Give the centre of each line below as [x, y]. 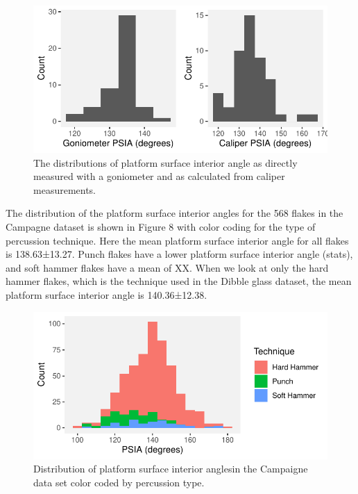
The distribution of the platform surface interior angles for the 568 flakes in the [174, 213]
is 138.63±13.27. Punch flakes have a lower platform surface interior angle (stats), [179, 254]
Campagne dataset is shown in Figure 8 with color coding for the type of [161, 226]
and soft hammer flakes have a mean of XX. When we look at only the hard [167, 267]
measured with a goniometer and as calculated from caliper [159, 176]
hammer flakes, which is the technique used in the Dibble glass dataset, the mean [179, 281]
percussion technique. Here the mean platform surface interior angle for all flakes [177, 240]
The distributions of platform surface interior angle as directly [165, 162]
